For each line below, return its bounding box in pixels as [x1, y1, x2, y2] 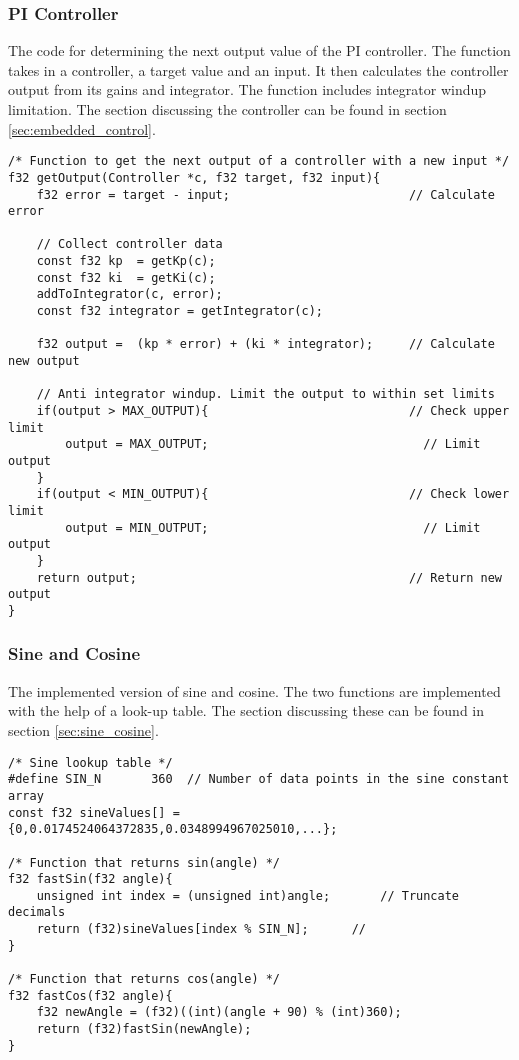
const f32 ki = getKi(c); [36, 270, 216, 285]
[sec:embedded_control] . [8, 118, 156, 139]
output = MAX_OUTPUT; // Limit [65, 437, 481, 452]
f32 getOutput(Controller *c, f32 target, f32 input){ [8, 170, 381, 185]
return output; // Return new [36, 570, 502, 585]
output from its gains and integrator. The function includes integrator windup [8, 79, 487, 100]
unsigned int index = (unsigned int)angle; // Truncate [36, 888, 460, 903]
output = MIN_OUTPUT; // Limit [65, 520, 481, 535]
